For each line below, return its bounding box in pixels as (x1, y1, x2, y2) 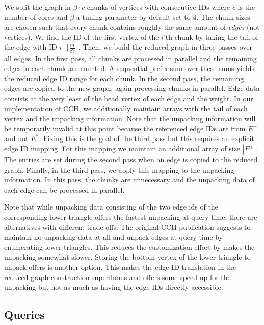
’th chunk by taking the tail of (163, 31, 258, 42)
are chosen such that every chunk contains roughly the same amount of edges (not (4, 21, 260, 32)
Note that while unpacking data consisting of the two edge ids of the (4, 201, 218, 212)
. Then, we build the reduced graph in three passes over (78, 41, 252, 52)
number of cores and (4, 11, 68, 22)
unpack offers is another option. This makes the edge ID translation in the (4, 261, 236, 272)
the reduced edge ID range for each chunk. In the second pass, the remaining (4, 73, 244, 83)
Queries (4, 307, 45, 322)
